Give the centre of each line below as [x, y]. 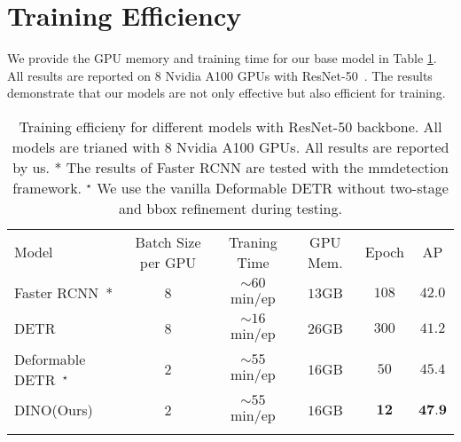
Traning [253, 241]
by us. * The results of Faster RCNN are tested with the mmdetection [230, 167]
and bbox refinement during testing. [230, 208]
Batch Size [168, 241]
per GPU [168, 262]
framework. [47, 187]
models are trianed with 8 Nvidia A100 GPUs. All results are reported [230, 146]
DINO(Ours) [54, 410]
